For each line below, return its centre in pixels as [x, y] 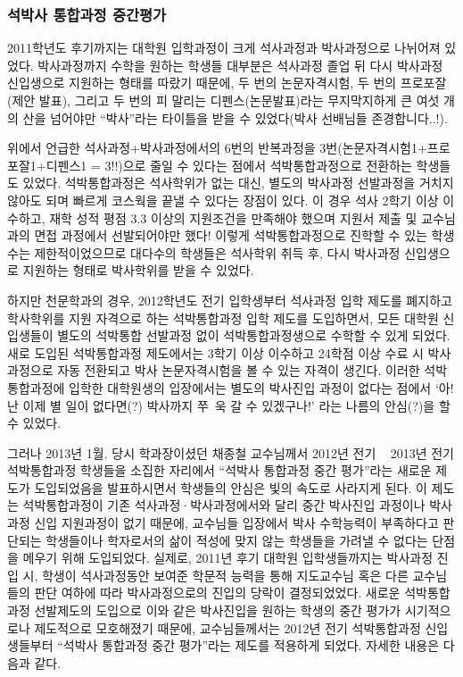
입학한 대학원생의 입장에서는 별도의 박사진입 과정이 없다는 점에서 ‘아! [261, 387]
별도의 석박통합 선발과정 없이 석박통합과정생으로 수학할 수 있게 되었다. [254, 335]
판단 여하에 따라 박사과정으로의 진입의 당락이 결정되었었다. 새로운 [217, 593]
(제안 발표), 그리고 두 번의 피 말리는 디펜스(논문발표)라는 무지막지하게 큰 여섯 [223, 100]
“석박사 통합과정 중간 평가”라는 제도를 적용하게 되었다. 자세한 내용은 [248, 645]
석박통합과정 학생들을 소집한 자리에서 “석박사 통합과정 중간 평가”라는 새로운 [219, 470]
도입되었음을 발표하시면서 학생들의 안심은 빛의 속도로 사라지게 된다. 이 [231, 487]
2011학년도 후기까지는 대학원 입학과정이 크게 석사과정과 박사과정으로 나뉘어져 [224, 48]
